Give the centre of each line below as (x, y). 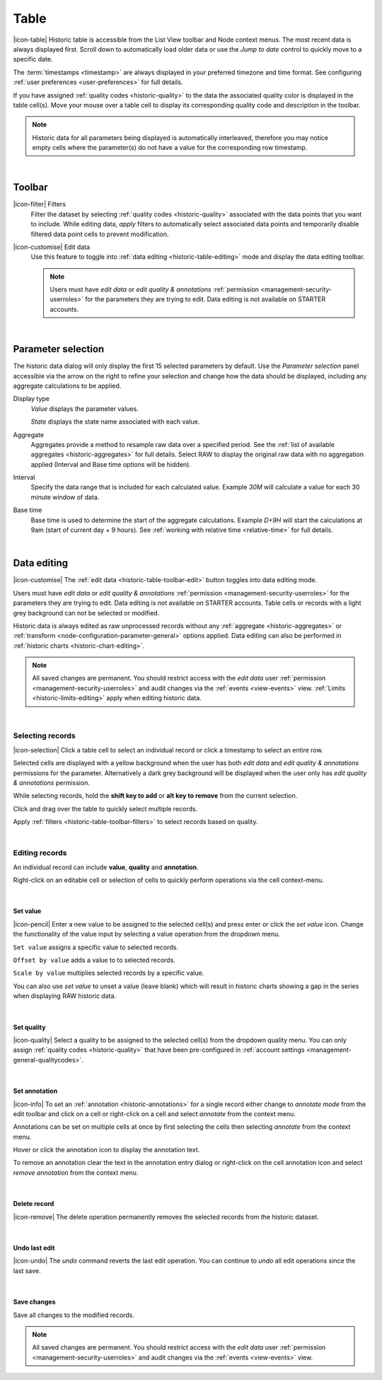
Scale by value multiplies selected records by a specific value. (109, 973)
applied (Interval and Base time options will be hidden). (111, 464)
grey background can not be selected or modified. (86, 613)
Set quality (29, 1027)
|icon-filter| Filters (40, 204)
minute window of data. (65, 497)
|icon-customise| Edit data (52, 247)
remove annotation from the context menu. (76, 1172)
